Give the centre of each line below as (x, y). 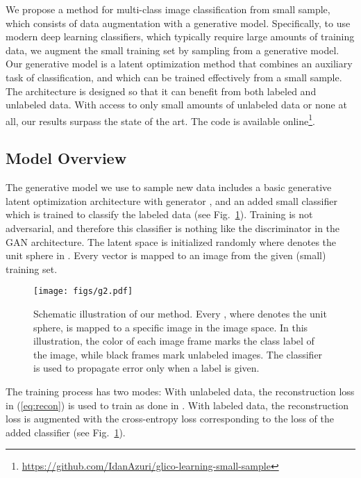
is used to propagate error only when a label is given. (146, 368)
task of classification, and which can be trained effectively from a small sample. (174, 77)
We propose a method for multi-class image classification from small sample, (168, 9)
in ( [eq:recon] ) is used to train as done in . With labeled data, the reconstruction (177, 405)
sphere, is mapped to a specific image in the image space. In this (171, 327)
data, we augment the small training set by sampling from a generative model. (173, 50)
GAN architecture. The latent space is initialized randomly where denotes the (171, 241)
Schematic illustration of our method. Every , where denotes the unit (180, 314)
